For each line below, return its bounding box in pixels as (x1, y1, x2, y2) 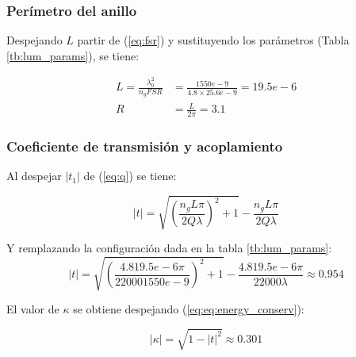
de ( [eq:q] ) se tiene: (83, 167, 177, 184)
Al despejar (6, 167, 62, 184)
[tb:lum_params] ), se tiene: (6, 47, 140, 63)
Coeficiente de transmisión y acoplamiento (6, 136, 283, 155)
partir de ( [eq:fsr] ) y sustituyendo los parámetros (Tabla (77, 32, 350, 48)
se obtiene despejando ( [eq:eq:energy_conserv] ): (73, 301, 304, 317)
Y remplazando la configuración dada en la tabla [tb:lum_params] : (6, 240, 332, 256)
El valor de (6, 301, 59, 317)
